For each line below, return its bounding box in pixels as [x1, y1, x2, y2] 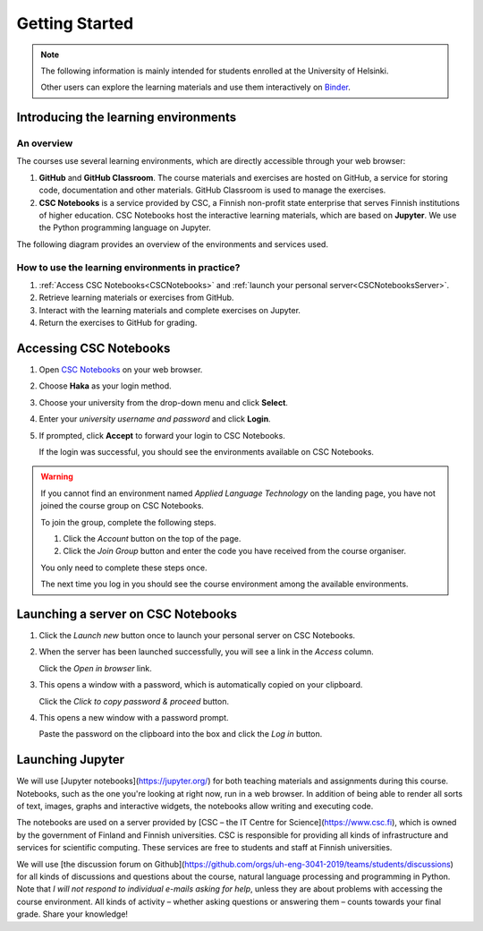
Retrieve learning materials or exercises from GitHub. [38, 292, 234, 303]
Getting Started [16, 13, 134, 33]
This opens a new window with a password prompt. [38, 712, 229, 722]
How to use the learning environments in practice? [16, 261, 241, 273]
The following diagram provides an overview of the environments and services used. [16, 238, 328, 250]
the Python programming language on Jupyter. [38, 222, 212, 233]
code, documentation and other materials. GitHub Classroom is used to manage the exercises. [38, 184, 386, 196]
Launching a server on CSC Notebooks [16, 606, 237, 621]
